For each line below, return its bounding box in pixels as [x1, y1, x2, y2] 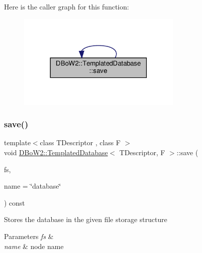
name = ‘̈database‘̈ [4, 181, 61, 191]
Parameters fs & [4, 231, 54, 242]
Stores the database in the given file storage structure [4, 214, 167, 225]
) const [4, 197, 25, 208]
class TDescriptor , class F [40, 137, 121, 148]
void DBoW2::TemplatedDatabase [4, 147, 108, 158]
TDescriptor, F [119, 147, 165, 158]
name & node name [4, 241, 64, 251]
